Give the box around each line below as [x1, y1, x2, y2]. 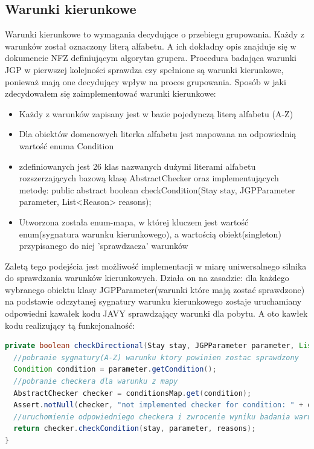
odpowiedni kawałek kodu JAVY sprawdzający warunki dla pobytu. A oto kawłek [5, 307, 308, 320]
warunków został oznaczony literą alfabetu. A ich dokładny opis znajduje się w [5, 39, 296, 52]
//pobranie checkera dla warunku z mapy [13, 377, 178, 386]
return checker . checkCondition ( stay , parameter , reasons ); [13, 424, 256, 433]
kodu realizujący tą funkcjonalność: [5, 318, 135, 331]
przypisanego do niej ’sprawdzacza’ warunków [19, 239, 188, 252]
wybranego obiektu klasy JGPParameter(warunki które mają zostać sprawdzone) [5, 283, 305, 296]
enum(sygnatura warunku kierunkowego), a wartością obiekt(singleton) [19, 227, 281, 240]
